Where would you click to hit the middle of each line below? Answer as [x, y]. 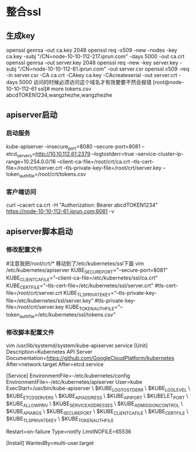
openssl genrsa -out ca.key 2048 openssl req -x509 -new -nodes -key [92, 50]
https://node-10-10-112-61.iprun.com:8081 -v [60, 211]
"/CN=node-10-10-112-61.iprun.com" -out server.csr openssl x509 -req [103, 69]
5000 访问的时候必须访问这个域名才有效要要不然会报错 [85, 82]
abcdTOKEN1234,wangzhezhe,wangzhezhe [59, 95]
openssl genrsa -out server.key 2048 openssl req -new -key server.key [92, 63]
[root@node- [168, 82]
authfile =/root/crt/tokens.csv [53, 175]
